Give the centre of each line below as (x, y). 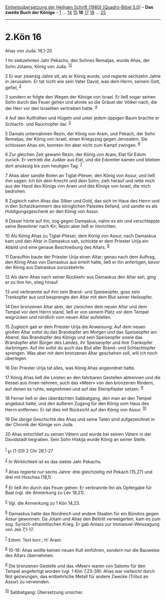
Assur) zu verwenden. (28, 582)
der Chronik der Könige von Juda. (40, 424)
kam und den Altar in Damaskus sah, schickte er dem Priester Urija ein (77, 241)
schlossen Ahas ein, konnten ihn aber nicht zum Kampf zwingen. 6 (73, 145)
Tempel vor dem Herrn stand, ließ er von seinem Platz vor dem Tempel (77, 312)
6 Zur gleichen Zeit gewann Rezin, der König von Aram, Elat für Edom (76, 154)
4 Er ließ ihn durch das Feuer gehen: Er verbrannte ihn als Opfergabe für (79, 487)
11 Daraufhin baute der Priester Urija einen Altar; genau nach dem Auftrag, (81, 256)
